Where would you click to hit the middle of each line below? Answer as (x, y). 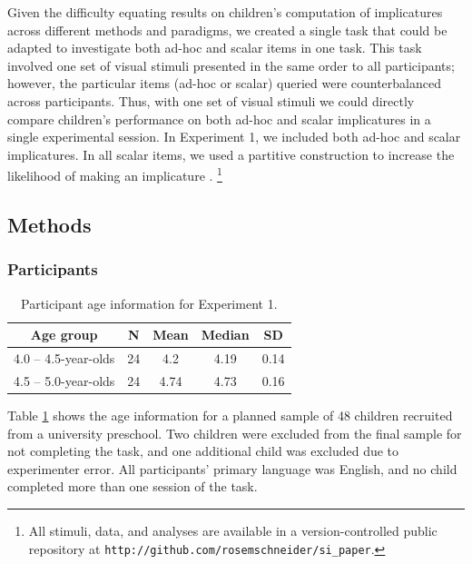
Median (225, 335)
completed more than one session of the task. (133, 486)
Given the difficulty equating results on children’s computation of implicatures (225, 12)
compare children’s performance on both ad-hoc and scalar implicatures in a (219, 119)
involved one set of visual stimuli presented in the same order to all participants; (231, 65)
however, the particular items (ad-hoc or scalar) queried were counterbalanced (225, 83)
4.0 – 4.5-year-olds (64, 358)
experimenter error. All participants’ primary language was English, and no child (232, 468)
